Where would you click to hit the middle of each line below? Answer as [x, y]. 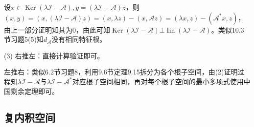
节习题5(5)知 [24, 39]
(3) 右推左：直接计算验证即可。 [54, 55]
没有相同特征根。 [79, 39]
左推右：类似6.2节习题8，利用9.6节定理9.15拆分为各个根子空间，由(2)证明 [121, 72]
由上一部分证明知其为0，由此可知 [57, 29]
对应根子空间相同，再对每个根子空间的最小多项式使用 [158, 81]
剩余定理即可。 [35, 91]
